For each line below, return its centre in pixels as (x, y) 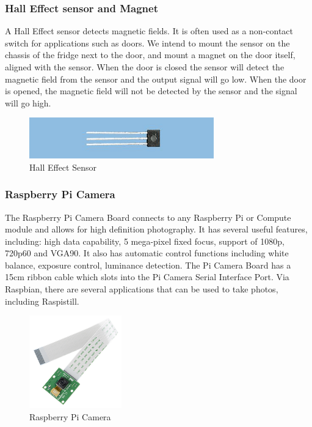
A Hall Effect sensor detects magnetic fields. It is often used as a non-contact (149, 31)
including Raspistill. (42, 301)
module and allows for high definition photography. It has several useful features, (156, 229)
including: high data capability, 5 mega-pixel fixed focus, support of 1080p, (145, 241)
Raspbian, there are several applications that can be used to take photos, (142, 289)
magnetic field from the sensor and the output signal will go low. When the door (156, 79)
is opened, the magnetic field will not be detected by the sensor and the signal (151, 91)
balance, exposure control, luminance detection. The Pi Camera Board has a (148, 265)
